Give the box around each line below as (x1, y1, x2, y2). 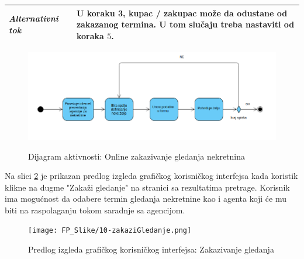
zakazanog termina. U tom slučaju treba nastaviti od (76, 18, 295, 30)
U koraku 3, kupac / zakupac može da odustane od (76, 6, 288, 19)
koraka (76, 29, 104, 42)
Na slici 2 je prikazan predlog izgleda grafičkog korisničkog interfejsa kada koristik (5, 170, 298, 182)
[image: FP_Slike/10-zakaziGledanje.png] (28, 226, 192, 235)
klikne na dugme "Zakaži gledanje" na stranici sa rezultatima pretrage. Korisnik (5, 181, 290, 193)
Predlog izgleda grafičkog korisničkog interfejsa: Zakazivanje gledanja (28, 243, 274, 255)
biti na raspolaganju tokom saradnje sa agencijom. (5, 203, 185, 216)
